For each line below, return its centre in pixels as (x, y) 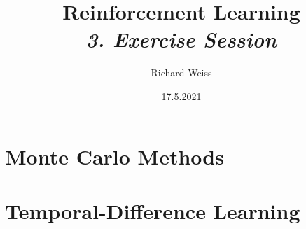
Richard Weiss (181, 72)
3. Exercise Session (181, 39)
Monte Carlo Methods (114, 156)
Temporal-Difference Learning (153, 210)
